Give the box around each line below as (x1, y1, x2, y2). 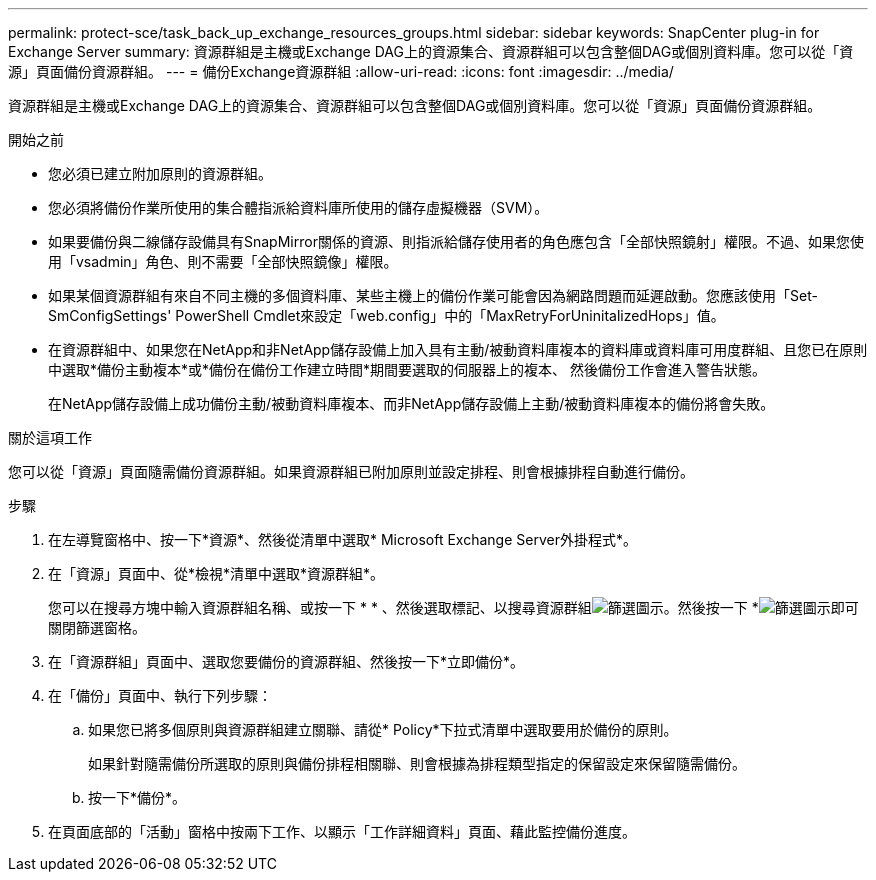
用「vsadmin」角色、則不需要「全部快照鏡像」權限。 (48, 253, 398, 270)
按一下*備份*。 (88, 789, 187, 806)
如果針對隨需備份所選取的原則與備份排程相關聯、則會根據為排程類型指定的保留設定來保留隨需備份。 (88, 755, 746, 772)
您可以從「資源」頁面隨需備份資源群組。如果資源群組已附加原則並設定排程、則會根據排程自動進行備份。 (8, 463, 694, 480)
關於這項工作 (8, 429, 92, 446)
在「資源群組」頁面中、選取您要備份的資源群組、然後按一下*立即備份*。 (48, 653, 525, 670)
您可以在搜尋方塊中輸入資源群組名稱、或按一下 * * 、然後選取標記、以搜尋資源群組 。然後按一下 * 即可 (48, 599, 859, 616)
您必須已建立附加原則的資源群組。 (48, 165, 272, 182)
